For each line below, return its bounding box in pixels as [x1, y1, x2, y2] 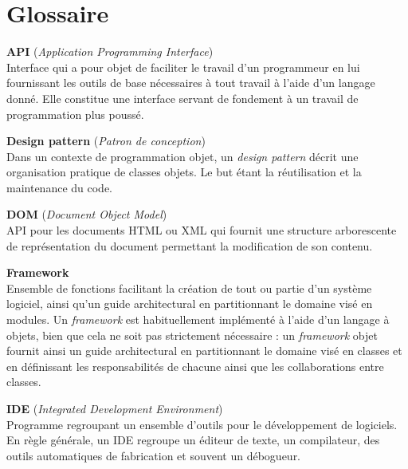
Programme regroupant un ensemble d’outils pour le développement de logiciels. [6, 416, 398, 432]
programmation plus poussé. [6, 105, 144, 122]
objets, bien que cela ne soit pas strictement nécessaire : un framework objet [6, 326, 378, 343]
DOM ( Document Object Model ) [6, 206, 167, 223]
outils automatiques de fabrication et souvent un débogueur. [6, 447, 301, 463]
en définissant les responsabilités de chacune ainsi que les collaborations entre [6, 357, 384, 374]
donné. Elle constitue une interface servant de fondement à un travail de [6, 89, 359, 106]
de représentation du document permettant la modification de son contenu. [6, 237, 373, 254]
